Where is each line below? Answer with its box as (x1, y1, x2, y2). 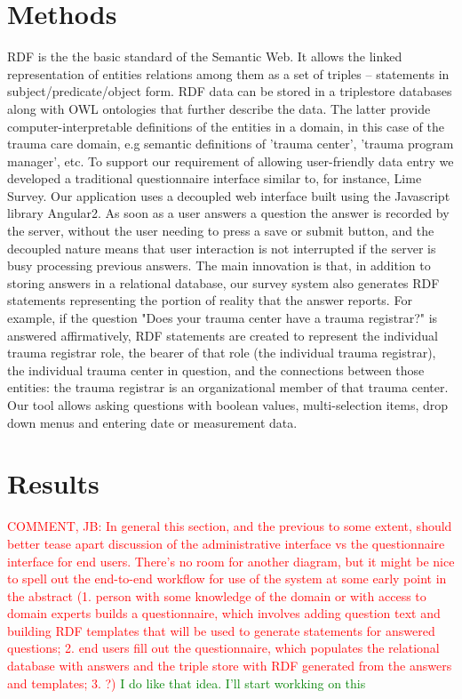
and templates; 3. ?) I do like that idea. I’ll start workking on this (7, 673, 366, 692)
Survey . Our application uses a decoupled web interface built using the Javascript (7, 186, 450, 205)
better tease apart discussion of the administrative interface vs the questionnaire (7, 534, 445, 552)
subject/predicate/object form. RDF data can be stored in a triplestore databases (7, 82, 452, 100)
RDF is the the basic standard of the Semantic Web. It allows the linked (7, 47, 402, 66)
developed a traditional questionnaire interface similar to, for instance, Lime (7, 169, 422, 188)
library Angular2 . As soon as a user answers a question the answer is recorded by (7, 204, 450, 222)
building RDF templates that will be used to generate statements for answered (7, 621, 435, 639)
